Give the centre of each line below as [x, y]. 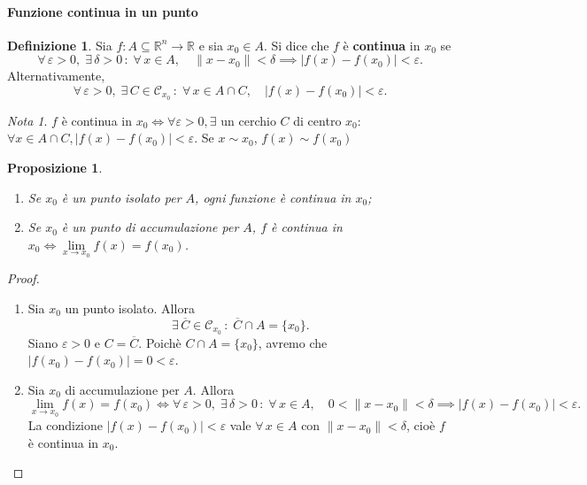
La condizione [65, 425]
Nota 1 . [27, 120]
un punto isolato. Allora [130, 308]
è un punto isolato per [121, 197]
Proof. [23, 278]
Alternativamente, [56, 76]
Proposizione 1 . [55, 168]
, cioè [421, 425]
